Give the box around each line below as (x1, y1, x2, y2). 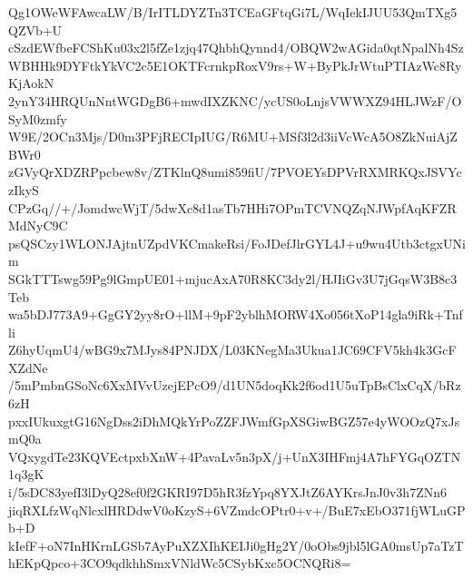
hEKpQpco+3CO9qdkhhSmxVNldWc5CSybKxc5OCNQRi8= (8, 554, 351, 573)
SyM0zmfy (8, 109, 67, 128)
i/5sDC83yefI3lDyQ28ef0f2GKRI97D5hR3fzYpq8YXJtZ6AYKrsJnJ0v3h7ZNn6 (8, 483, 447, 502)
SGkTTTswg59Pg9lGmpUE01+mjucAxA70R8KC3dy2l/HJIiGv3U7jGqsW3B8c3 (8, 269, 458, 288)
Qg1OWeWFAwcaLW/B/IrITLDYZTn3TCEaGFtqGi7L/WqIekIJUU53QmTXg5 (8, 3, 458, 21)
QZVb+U (8, 20, 63, 39)
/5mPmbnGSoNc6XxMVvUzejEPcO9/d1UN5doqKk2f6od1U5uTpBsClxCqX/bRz (8, 376, 461, 395)
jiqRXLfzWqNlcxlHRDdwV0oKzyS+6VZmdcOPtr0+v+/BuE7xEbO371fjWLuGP (8, 500, 466, 519)
